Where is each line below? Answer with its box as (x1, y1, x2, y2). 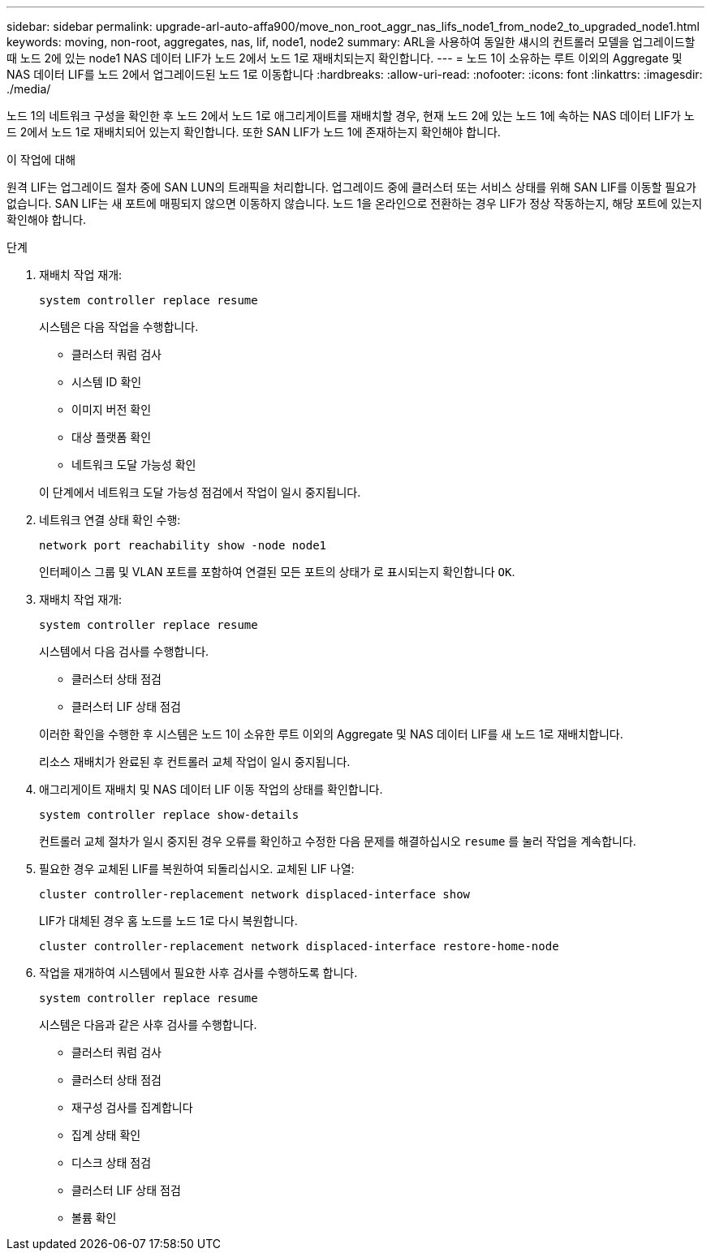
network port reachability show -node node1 (39, 539, 327, 552)
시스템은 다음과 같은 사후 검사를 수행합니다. (39, 1018, 257, 1031)
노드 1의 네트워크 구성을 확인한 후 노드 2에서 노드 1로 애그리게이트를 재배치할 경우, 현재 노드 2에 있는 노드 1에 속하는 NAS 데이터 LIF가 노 (6, 109, 695, 123)
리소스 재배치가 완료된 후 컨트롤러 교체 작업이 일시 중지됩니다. (39, 755, 351, 768)
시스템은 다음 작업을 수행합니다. (39, 320, 199, 334)
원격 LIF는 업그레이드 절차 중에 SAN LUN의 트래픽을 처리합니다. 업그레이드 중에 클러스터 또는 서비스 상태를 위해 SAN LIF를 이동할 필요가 (6, 180, 696, 194)
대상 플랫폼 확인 (71, 430, 152, 444)
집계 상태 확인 (71, 1128, 141, 1142)
